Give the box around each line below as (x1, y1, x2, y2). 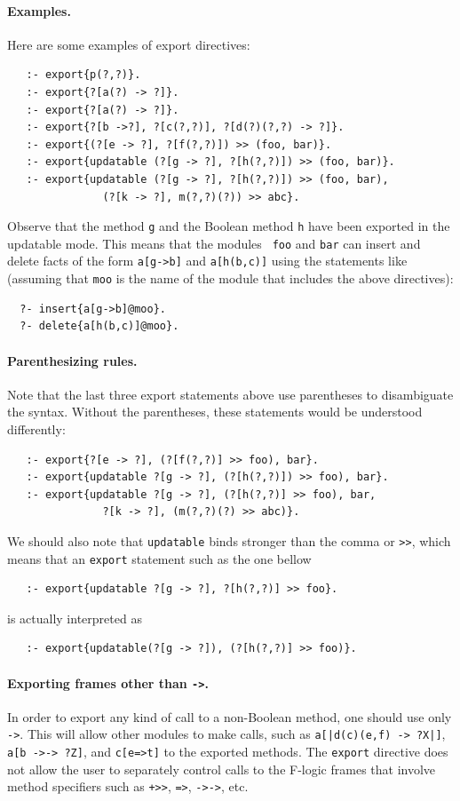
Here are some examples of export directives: (7, 35, 250, 53)
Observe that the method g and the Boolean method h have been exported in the (7, 217, 450, 235)
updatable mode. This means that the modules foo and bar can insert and (7, 234, 421, 252)
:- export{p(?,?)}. (26, 68, 141, 82)
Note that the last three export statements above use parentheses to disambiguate (7, 385, 454, 403)
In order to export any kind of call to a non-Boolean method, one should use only (7, 707, 452, 726)
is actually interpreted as (7, 608, 142, 627)
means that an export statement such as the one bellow (7, 549, 312, 567)
